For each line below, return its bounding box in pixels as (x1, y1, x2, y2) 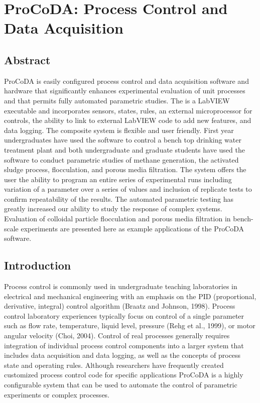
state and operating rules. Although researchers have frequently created (4, 359, 224, 370)
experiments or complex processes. (4, 389, 109, 399)
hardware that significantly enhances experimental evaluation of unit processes (4, 85, 245, 96)
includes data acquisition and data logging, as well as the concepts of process (4, 350, 241, 360)
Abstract (4, 52, 51, 67)
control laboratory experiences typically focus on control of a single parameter (4, 310, 244, 321)
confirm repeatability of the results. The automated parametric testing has (4, 193, 234, 204)
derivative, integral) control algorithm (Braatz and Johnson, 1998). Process (4, 301, 235, 311)
